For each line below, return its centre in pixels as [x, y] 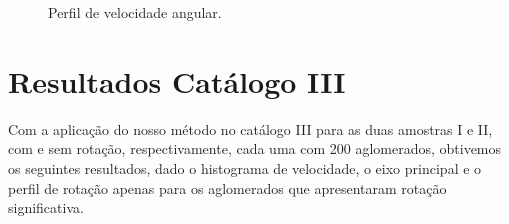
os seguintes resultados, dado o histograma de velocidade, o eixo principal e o [245, 167]
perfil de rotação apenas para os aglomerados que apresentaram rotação [227, 187]
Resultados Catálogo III [177, 80]
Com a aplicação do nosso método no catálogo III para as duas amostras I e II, [250, 128]
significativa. [46, 207]
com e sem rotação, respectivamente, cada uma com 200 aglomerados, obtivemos [255, 148]
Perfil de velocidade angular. [135, 12]
